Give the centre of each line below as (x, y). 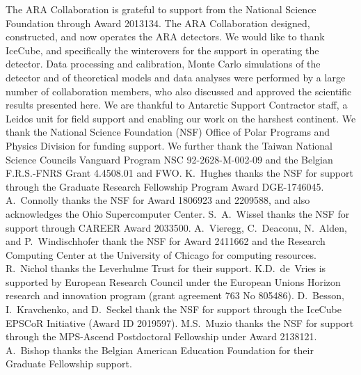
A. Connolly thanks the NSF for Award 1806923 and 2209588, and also (158, 200)
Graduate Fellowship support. (69, 364)
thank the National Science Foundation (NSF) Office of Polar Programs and (168, 132)
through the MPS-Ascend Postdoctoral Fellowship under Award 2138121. (161, 336)
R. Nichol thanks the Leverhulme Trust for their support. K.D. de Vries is (166, 268)
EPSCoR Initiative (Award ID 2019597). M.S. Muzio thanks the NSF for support (180, 322)
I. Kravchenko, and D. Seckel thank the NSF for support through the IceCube (174, 309)
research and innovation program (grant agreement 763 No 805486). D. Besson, (175, 295)
